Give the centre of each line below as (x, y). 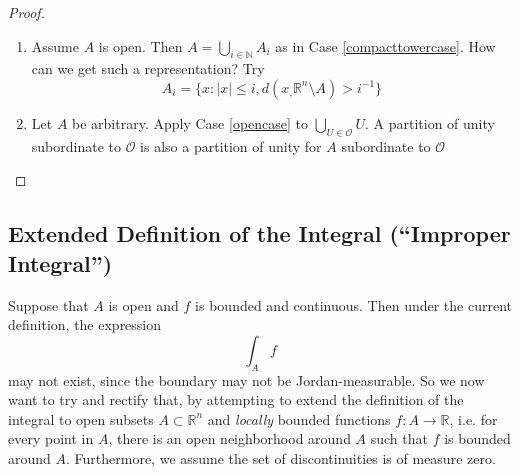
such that (399, 438)
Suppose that (48, 304)
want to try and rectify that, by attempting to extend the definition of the (236, 399)
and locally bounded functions (299, 418)
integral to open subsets (81, 418)
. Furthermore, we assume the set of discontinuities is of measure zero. (281, 457)
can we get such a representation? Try (148, 68)
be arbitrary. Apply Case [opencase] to (190, 122)
